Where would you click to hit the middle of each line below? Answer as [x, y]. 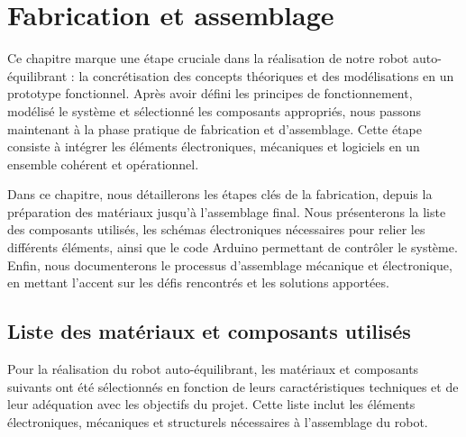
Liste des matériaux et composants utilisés [209, 331]
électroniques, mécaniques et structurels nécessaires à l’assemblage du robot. [218, 421]
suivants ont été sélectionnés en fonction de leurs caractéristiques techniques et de [233, 386]
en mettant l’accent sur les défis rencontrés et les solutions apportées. [198, 282]
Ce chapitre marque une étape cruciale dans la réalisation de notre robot [208, 58]
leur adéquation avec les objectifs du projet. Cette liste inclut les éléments [211, 404]
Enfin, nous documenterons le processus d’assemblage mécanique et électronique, [230, 264]
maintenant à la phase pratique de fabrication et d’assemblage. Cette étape [215, 128]
